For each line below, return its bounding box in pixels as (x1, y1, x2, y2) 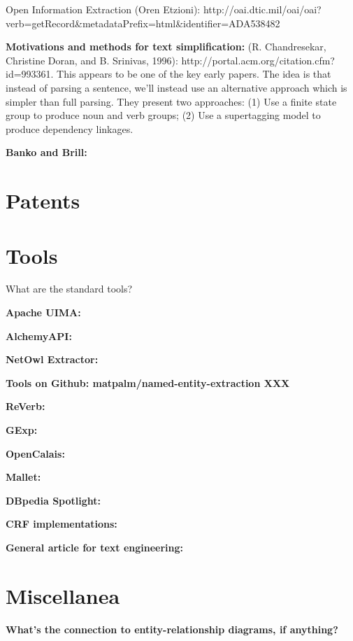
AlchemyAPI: (6, 328, 72, 343)
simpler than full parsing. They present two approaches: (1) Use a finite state (6, 94, 337, 108)
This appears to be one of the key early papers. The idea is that (57, 66, 331, 81)
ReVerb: (6, 399, 45, 414)
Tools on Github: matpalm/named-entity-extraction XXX (6, 375, 290, 390)
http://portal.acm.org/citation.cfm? (181, 52, 335, 67)
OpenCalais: (6, 446, 65, 460)
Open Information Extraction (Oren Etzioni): (6, 2, 201, 16)
